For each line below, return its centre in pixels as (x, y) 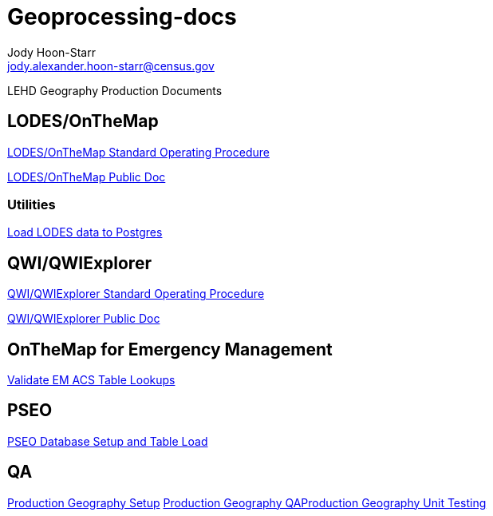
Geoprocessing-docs (122, 17)
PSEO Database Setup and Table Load (108, 441)
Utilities (32, 204)
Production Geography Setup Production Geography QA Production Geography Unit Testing (247, 502)
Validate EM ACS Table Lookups (91, 380)
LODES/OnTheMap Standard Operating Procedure (138, 152)
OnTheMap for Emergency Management (170, 349)
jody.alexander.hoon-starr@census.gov (111, 65)
